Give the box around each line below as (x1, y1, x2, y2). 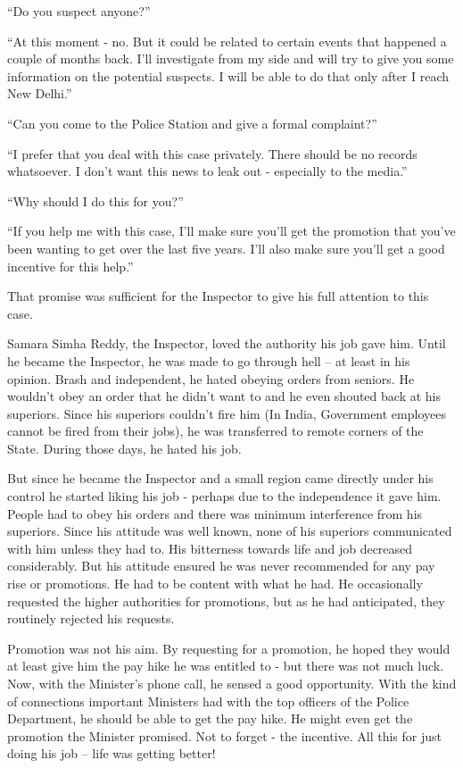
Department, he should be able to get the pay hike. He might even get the (7, 709, 413, 728)
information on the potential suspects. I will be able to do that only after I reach (7, 66, 450, 85)
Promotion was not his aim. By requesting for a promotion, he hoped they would (7, 639, 451, 657)
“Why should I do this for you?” (7, 191, 184, 210)
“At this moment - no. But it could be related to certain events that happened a (7, 31, 447, 50)
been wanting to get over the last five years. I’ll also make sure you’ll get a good (7, 238, 445, 257)
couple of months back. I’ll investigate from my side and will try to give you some (7, 49, 454, 68)
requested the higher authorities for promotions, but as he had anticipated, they (7, 591, 445, 610)
